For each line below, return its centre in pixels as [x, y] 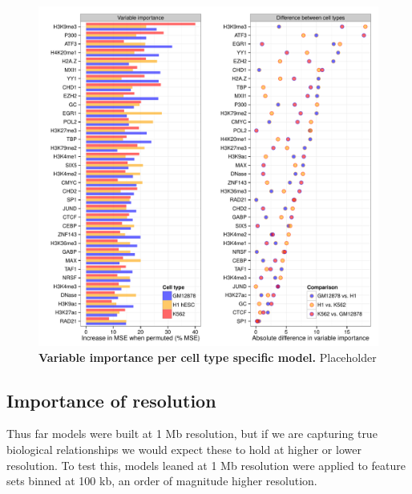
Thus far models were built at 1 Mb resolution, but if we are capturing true [192, 434]
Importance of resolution [111, 400]
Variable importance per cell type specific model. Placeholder [208, 357]
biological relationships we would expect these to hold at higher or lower [184, 449]
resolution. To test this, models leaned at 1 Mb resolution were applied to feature [206, 465]
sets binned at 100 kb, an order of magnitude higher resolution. [162, 481]
